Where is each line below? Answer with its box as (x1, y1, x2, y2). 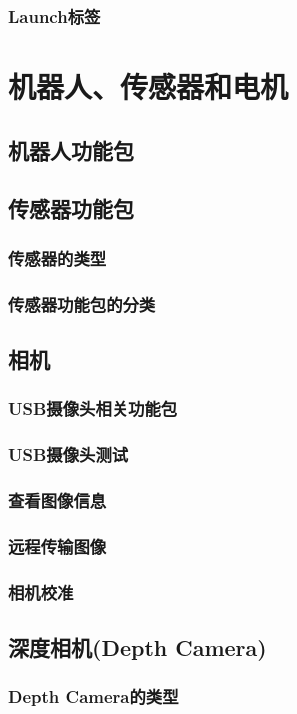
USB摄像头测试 (8, 442, 129, 467)
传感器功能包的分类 (8, 291, 156, 316)
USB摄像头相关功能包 (8, 396, 178, 421)
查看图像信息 (8, 487, 107, 512)
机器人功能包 (8, 134, 134, 165)
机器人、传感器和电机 (8, 66, 289, 107)
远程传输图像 (8, 533, 107, 558)
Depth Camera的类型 (8, 684, 179, 709)
